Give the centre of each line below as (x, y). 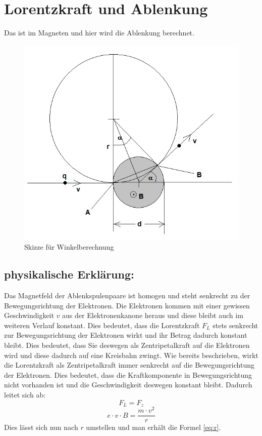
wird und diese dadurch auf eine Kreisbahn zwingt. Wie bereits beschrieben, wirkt (131, 355)
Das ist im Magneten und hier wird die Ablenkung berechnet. (99, 33)
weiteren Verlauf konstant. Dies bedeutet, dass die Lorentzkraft (102, 325)
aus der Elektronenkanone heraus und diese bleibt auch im (153, 315)
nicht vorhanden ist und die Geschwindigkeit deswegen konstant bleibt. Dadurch (128, 385)
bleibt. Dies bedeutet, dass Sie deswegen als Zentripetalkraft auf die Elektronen (127, 345)
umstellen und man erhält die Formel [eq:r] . (153, 427)
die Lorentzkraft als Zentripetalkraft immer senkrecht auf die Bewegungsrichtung (129, 365)
